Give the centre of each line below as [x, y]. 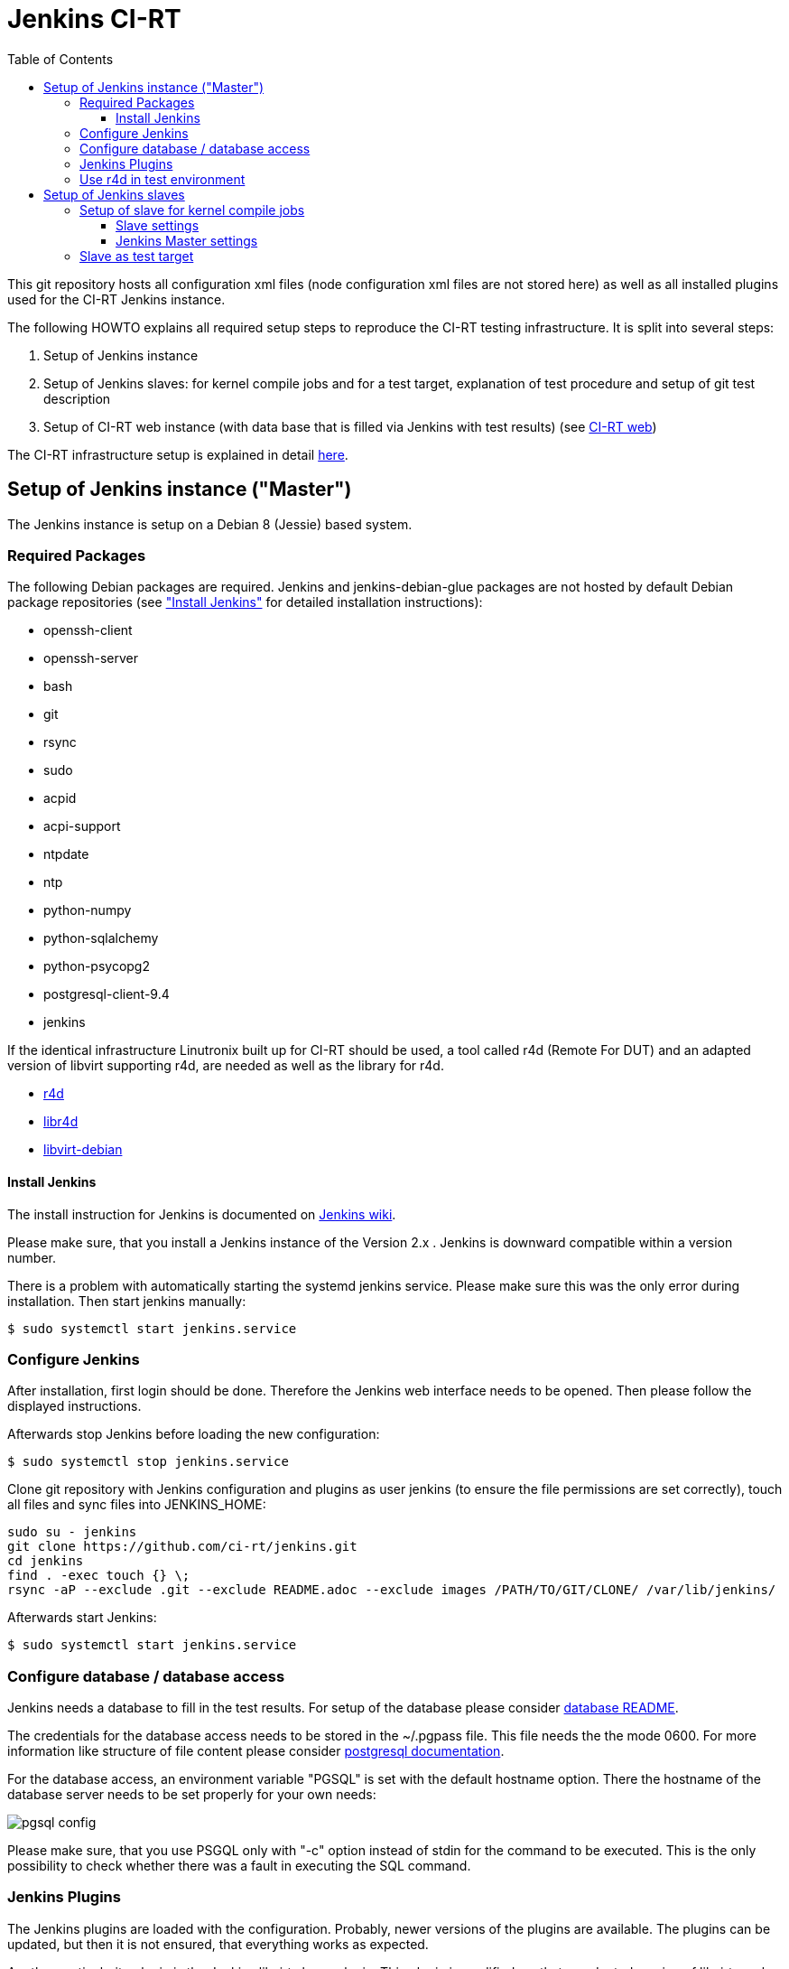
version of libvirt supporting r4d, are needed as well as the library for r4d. [226, 1066]
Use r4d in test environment [162, 179]
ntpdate [66, 854]
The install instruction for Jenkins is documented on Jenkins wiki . [202, 1214]
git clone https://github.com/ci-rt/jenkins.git [182, 1547]
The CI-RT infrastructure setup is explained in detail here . [178, 454]
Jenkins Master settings [187, 240]
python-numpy [88, 910]
